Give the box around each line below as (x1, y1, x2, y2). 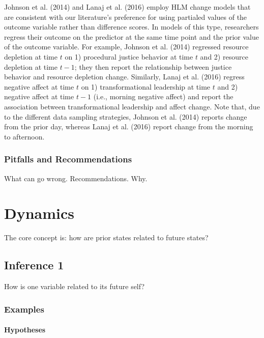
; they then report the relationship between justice (74, 61, 232, 72)
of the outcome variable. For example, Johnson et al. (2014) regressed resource (4, 41, 249, 52)
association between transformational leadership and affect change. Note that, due (4, 101, 260, 111)
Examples (4, 302, 44, 315)
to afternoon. (4, 131, 45, 142)
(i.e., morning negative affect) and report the (93, 91, 233, 102)
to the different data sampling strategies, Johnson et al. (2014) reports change (4, 111, 247, 122)
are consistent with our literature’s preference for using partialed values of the (4, 11, 247, 22)
